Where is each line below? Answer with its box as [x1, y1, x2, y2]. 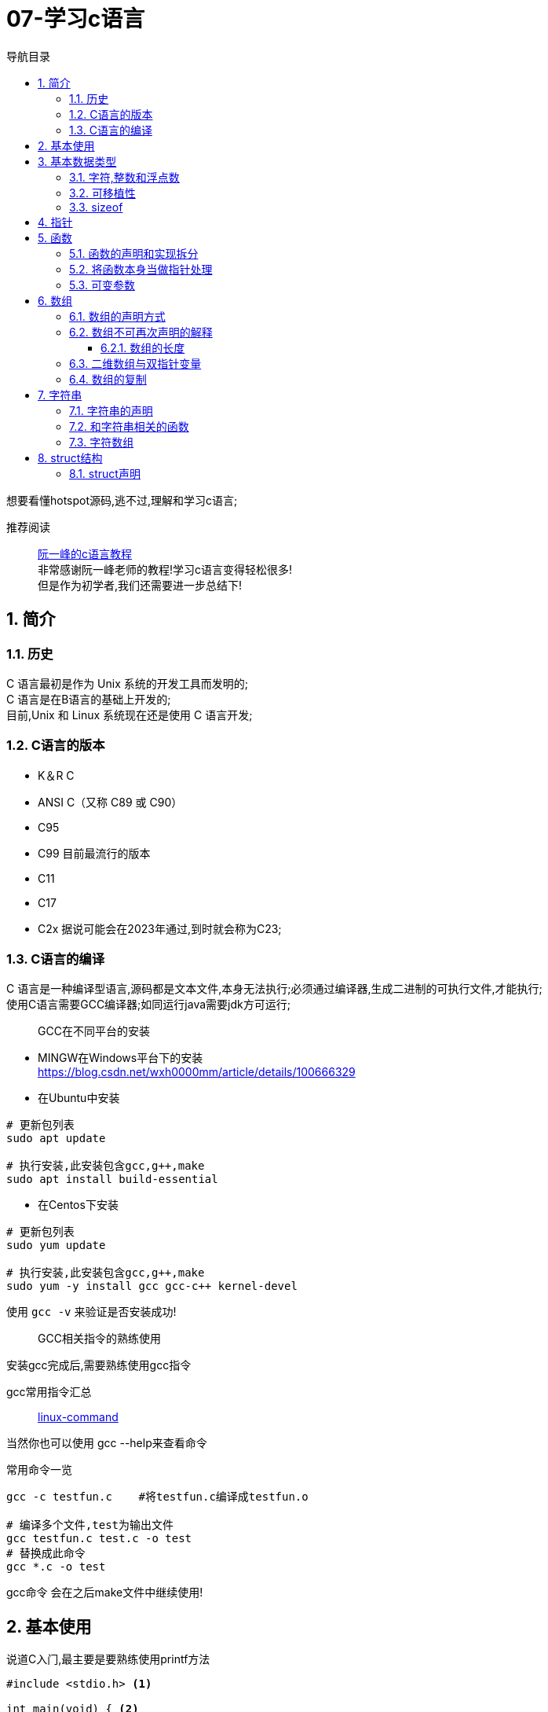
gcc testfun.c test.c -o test [6, 1532, 192, 1545]
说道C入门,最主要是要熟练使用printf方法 [6, 1652, 210, 1666]
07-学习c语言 [6, 6, 145, 32]
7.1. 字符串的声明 [69, 403, 153, 417]
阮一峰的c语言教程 [38, 546, 132, 560]
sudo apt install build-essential [6, 1173, 218, 1186]
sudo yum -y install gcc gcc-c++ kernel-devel [6, 1280, 298, 1293]
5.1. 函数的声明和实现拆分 [69, 246, 199, 260]
